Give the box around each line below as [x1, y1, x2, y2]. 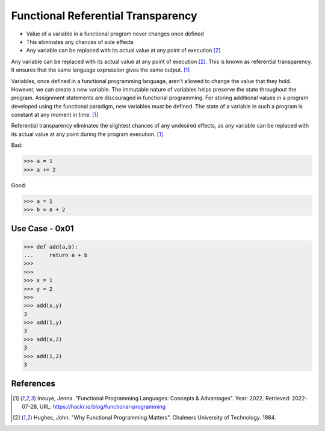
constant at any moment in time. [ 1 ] [11, 111, 99, 119]
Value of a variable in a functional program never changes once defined [26, 30, 204, 37]
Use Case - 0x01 [11, 223, 74, 234]
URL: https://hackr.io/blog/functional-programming [39, 403, 166, 410]
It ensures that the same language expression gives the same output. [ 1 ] [11, 66, 190, 73]
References [11, 379, 55, 389]
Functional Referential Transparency [11, 9, 198, 22]
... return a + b [23, 252, 88, 258]
